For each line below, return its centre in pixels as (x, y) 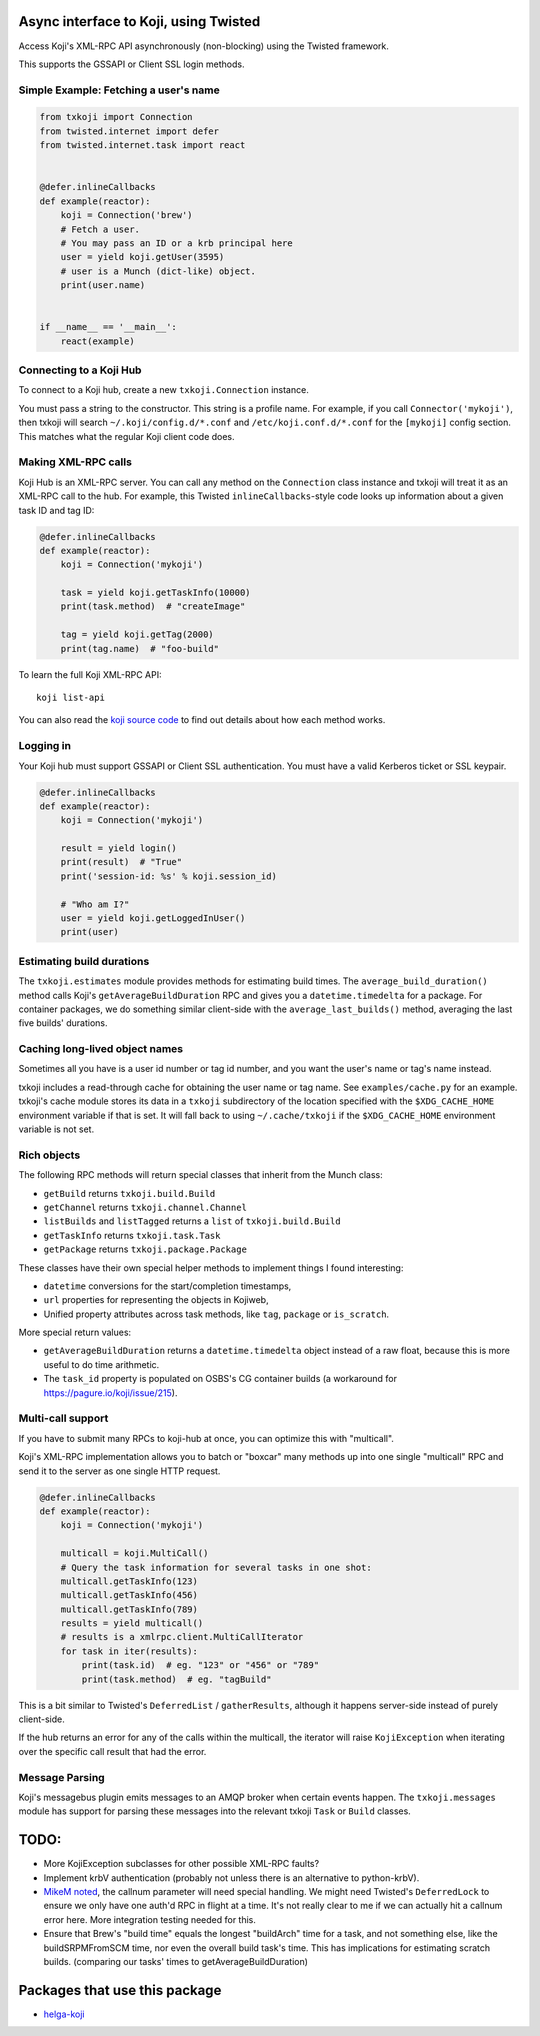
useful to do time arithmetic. (101, 1364)
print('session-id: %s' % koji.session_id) (168, 876)
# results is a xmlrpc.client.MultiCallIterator (182, 1637)
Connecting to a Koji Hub (80, 370)
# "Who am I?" (95, 904)
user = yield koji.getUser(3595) (142, 257)
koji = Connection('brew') (127, 215)
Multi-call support (63, 1418)
